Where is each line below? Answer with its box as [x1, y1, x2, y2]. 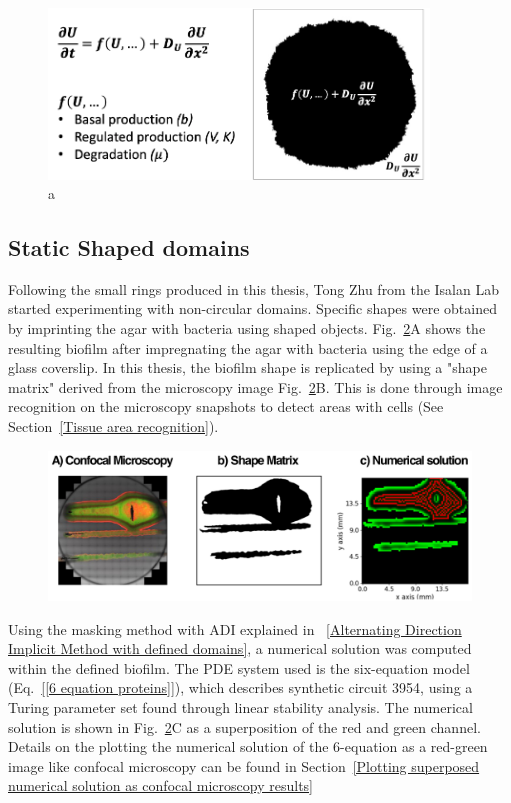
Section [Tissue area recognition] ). [8, 416, 219, 437]
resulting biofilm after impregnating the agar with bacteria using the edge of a [8, 337, 488, 358]
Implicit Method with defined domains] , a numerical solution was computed [8, 638, 472, 659]
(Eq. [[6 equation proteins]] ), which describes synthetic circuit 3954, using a [8, 677, 473, 698]
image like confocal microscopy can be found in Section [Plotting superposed [8, 755, 480, 776]
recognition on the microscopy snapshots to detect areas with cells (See [8, 396, 444, 417]
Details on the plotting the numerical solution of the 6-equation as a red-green [8, 736, 488, 757]
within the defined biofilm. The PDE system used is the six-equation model [8, 657, 470, 678]
